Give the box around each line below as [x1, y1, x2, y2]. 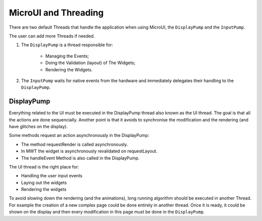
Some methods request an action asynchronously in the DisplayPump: [9, 133, 149, 138]
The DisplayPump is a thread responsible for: [21, 42, 114, 48]
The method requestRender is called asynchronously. [21, 141, 128, 147]
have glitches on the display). [9, 123, 68, 129]
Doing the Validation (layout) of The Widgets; [45, 60, 135, 66]
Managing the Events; [45, 53, 89, 59]
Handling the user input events [21, 173, 82, 179]
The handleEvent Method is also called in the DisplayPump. [21, 155, 140, 161]
